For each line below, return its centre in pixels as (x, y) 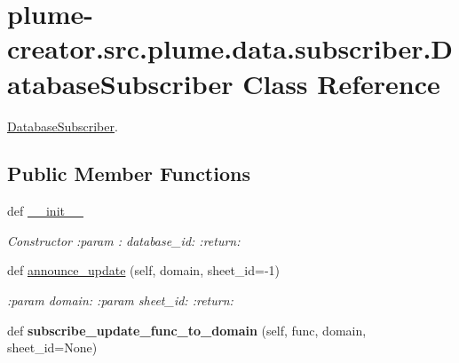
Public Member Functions (129, 174)
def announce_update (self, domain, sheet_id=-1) (144, 270)
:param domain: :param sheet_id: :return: (120, 300)
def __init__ (45, 211)
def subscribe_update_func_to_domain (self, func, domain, (187, 330)
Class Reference (341, 83)
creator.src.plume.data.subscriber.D (230, 48)
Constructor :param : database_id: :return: (124, 240)
